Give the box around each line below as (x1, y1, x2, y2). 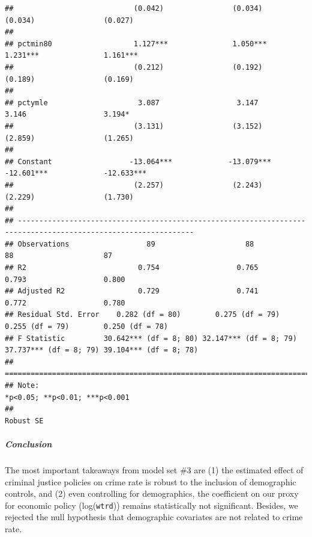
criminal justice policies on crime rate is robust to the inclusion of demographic (5, 475, 296, 488)
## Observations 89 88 (5, 239, 254, 248)
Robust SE (5, 416, 44, 425)
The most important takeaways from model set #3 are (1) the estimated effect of (5, 463, 304, 476)
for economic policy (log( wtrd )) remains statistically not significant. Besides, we (5, 499, 298, 511)
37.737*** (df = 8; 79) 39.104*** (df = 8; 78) (5, 346, 199, 355)
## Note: (5, 381, 40, 390)
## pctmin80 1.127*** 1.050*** (5, 39, 267, 48)
